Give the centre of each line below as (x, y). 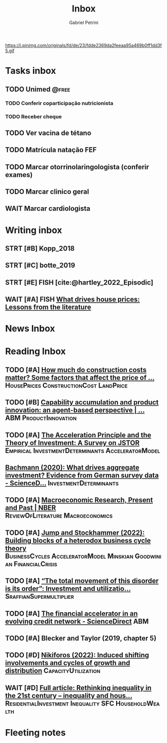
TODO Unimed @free (38, 89)
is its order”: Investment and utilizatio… (68, 589)
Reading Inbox (36, 351)
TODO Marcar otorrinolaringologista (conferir (77, 167)
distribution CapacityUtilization (53, 671)
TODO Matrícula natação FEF (51, 150)
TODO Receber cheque (34, 117)
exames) (19, 175)
